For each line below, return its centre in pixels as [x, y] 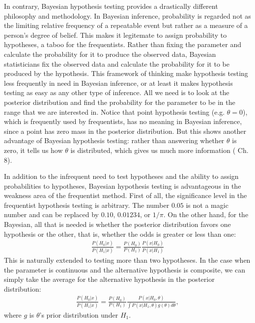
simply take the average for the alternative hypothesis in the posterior [109, 279]
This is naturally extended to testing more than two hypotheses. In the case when [127, 260]
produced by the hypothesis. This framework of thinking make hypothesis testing [126, 73]
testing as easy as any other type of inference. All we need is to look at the [117, 92]
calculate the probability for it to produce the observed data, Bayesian [110, 54]
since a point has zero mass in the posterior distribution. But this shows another [125, 131]
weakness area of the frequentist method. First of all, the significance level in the [126, 195]
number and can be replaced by [51, 214]
